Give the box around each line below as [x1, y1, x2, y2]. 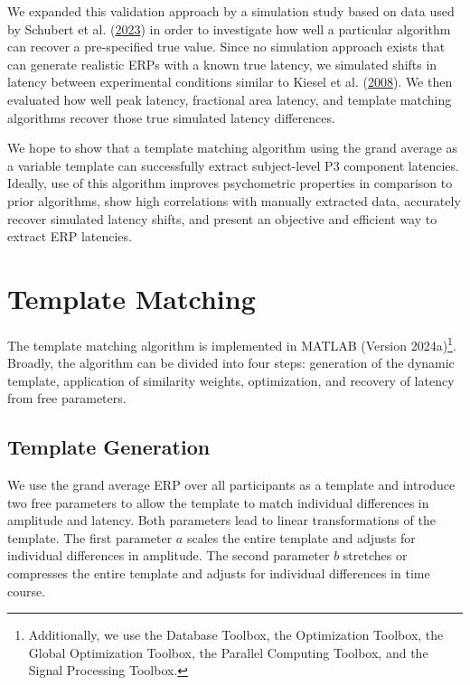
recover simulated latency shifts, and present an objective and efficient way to [7, 209, 437, 228]
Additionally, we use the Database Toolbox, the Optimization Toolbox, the [28, 625, 444, 644]
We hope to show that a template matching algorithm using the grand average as [7, 138, 458, 157]
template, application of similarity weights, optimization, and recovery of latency [7, 371, 455, 389]
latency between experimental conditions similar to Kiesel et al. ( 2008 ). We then [7, 72, 453, 91]
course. [7, 581, 46, 600]
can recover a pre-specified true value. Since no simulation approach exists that [7, 37, 446, 56]
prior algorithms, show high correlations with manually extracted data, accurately [7, 191, 461, 210]
